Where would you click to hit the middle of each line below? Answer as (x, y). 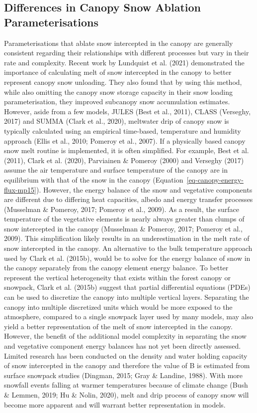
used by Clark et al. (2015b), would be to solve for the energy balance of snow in (127, 258)
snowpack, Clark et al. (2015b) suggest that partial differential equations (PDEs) (127, 287)
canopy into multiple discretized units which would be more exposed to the (118, 307)
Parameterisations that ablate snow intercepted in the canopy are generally (119, 43)
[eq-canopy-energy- (215, 179)
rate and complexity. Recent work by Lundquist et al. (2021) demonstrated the (124, 62)
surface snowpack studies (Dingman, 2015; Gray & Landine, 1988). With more (124, 375)
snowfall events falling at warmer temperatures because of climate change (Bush (126, 385)
